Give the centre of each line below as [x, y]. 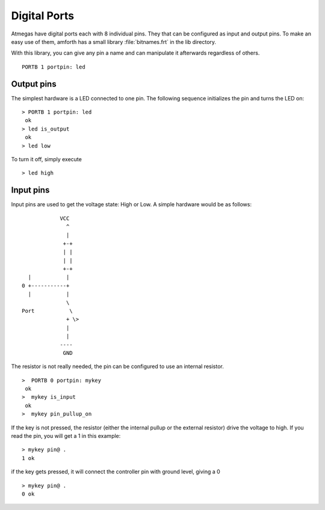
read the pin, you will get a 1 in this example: [66, 436]
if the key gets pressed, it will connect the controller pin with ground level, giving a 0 [116, 472]
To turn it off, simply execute [47, 159]
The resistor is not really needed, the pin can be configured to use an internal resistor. [117, 366]
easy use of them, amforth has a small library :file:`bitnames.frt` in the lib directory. [114, 41]
